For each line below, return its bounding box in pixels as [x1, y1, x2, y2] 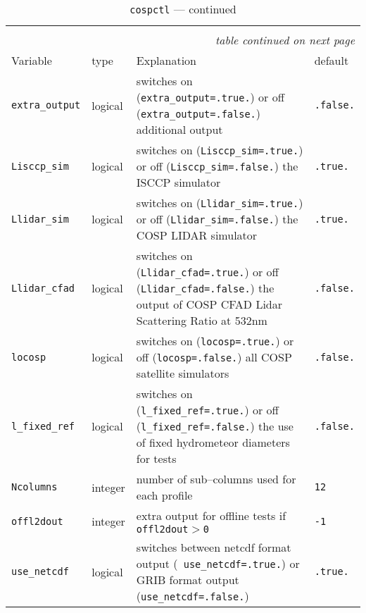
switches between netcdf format [136, 539, 291, 555]
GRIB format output [136, 571, 239, 588]
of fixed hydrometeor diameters [136, 434, 290, 450]
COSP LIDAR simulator [136, 227, 258, 243]
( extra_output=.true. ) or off [136, 89, 285, 105]
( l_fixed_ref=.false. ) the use [136, 418, 294, 434]
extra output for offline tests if [136, 507, 286, 524]
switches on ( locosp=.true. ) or [136, 333, 294, 349]
